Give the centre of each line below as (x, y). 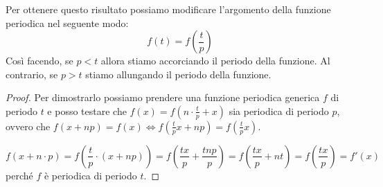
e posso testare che (87, 110)
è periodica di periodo (90, 175)
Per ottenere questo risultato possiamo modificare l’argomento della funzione (168, 9)
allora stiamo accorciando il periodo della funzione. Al (215, 61)
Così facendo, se (39, 61)
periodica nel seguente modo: (67, 23)
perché (19, 175)
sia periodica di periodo (279, 110)
